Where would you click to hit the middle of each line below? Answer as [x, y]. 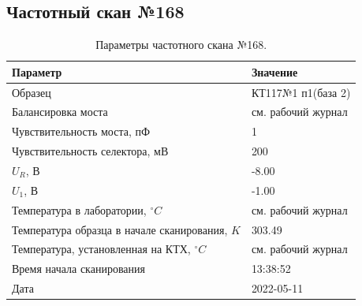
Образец [32, 92]
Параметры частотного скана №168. [181, 45]
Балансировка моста [60, 112]
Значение [274, 71]
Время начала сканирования [78, 269]
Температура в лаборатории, [79, 209]
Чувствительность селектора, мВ [90, 151]
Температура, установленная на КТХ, [101, 249]
